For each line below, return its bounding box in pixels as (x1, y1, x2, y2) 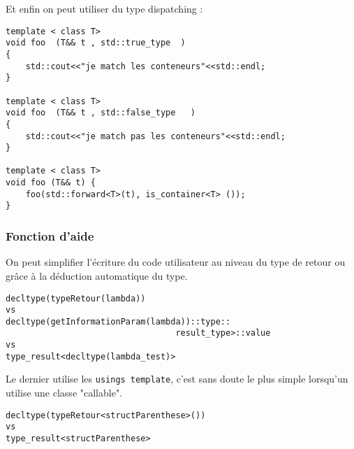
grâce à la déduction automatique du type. (6, 268, 188, 283)
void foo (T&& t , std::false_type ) (6, 108, 196, 118)
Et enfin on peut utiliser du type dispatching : (6, 1, 203, 15)
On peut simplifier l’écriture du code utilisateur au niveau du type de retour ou (6, 255, 346, 269)
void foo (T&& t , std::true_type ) (6, 38, 186, 48)
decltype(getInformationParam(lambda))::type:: (6, 316, 231, 327)
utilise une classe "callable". (6, 385, 123, 400)
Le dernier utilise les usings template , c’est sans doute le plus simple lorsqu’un (6, 371, 348, 386)
